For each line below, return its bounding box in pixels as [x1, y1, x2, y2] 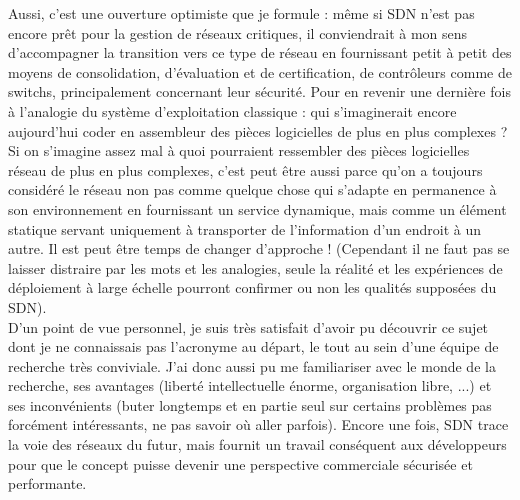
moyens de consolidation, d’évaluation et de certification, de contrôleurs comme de [8, 61, 512, 82]
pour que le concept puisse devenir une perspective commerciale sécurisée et [8, 453, 473, 474]
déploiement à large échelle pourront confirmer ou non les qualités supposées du [8, 277, 497, 298]
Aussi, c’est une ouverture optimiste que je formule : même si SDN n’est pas [8, 3, 475, 23]
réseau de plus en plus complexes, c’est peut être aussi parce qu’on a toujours [8, 159, 483, 180]
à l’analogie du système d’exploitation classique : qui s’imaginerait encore [8, 100, 457, 121]
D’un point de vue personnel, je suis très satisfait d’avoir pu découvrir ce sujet [8, 316, 489, 337]
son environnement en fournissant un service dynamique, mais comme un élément [8, 198, 507, 219]
